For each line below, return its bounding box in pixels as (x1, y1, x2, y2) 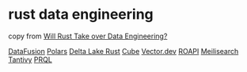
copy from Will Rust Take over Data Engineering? (8, 31, 168, 41)
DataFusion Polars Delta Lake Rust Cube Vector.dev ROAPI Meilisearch (8, 46, 239, 56)
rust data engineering (8, 5, 154, 23)
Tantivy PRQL (8, 55, 53, 64)
